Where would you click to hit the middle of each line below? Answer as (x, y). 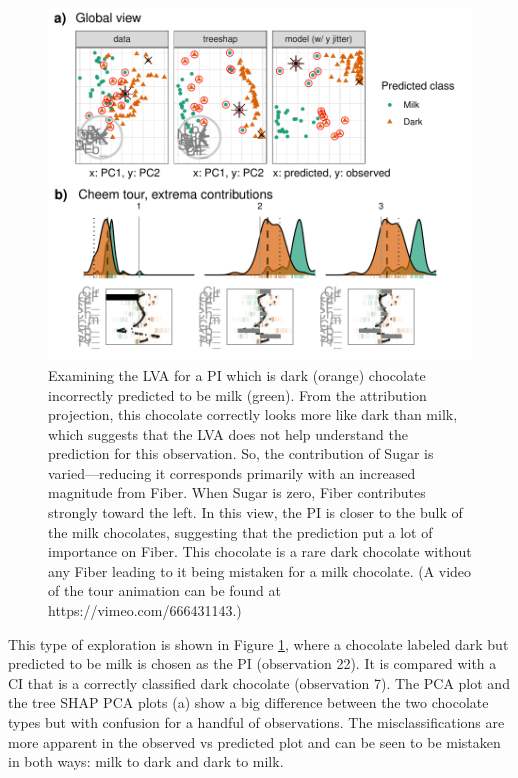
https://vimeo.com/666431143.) (145, 610)
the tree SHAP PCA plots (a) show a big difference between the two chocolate (248, 702)
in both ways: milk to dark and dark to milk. (146, 761)
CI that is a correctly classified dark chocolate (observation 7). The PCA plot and (259, 682)
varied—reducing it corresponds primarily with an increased (232, 472)
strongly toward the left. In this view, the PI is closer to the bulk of (255, 512)
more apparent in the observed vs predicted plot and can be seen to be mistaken (254, 741)
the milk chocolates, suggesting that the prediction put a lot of (240, 531)
